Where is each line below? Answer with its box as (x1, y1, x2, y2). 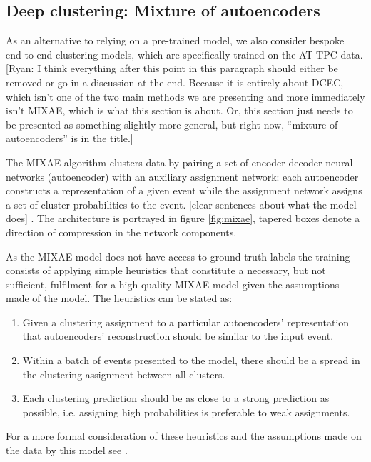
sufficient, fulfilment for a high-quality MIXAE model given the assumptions (6, 276, 340, 291)
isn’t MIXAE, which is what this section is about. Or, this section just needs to (6, 103, 353, 118)
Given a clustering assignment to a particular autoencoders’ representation (22, 314, 350, 329)
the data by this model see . (6, 443, 128, 458)
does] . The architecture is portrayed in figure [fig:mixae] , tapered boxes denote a (6, 211, 360, 226)
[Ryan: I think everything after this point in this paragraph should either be (6, 61, 338, 76)
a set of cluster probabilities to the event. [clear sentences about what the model (6, 196, 357, 211)
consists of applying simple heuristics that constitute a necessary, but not (6, 263, 326, 278)
